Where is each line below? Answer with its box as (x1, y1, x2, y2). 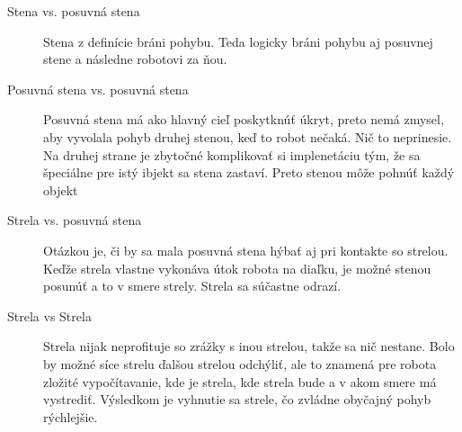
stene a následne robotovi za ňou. (43, 49, 227, 68)
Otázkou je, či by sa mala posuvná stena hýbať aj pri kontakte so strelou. (43, 240, 449, 259)
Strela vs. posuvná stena (7, 211, 142, 229)
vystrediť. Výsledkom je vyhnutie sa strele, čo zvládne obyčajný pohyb (43, 390, 431, 409)
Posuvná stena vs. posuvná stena (7, 79, 189, 98)
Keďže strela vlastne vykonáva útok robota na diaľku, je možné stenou (43, 258, 431, 277)
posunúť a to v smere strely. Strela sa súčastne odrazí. (43, 276, 342, 295)
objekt (43, 180, 78, 199)
